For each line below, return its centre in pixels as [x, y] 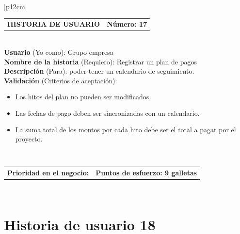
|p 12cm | [16, 6]
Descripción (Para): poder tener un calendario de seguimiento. [99, 71]
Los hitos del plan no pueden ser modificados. [83, 97]
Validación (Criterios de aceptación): [61, 80]
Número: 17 [127, 24]
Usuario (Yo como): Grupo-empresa [59, 52]
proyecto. [29, 139]
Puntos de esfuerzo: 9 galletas [146, 173]
